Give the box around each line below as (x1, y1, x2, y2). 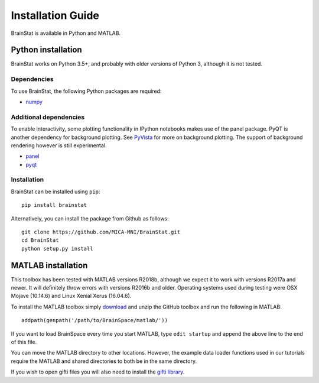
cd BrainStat (21, 237, 59, 244)
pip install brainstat (21, 202, 87, 209)
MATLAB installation (11, 260, 88, 270)
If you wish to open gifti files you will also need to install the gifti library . (11, 368, 185, 375)
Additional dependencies (11, 113, 85, 121)
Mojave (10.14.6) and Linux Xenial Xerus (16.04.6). (11, 293, 132, 300)
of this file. (11, 339, 37, 346)
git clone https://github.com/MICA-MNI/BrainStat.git (21, 229, 180, 235)
